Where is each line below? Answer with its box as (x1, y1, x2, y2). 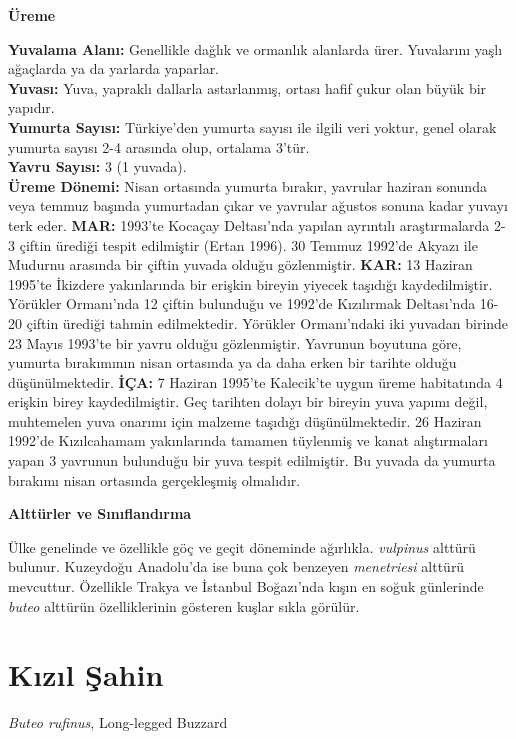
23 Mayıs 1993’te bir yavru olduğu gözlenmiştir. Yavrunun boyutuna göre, (8, 332, 462, 353)
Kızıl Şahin (8, 654, 164, 695)
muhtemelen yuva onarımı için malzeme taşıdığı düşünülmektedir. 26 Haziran (8, 410, 482, 431)
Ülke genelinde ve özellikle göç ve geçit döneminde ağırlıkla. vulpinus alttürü (8, 536, 476, 557)
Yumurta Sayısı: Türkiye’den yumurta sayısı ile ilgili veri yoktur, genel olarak (8, 116, 497, 137)
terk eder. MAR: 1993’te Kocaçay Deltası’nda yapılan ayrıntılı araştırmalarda (8, 214, 490, 235)
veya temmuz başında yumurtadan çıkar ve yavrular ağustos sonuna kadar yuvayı (8, 195, 508, 216)
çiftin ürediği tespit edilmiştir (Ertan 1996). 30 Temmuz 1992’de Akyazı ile (19, 234, 478, 255)
